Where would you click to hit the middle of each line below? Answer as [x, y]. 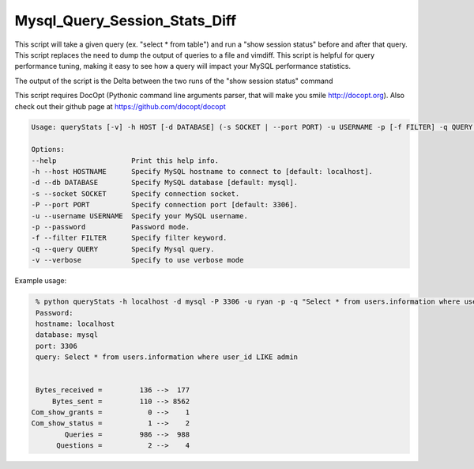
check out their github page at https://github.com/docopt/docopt [120, 106]
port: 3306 [57, 346]
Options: [48, 149]
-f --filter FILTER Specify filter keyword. [129, 238]
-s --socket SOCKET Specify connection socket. [135, 193]
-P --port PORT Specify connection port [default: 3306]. [165, 205]
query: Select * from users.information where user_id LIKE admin [167, 357]
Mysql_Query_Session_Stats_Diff [126, 21]
